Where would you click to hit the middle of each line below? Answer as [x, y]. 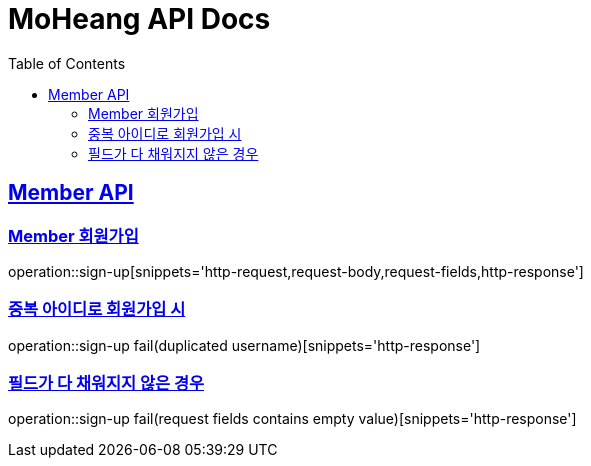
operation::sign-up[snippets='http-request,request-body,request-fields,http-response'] [296, 271]
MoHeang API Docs [139, 19]
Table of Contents [67, 63]
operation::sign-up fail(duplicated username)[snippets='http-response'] [244, 345]
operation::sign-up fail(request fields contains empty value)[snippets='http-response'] [292, 419]
